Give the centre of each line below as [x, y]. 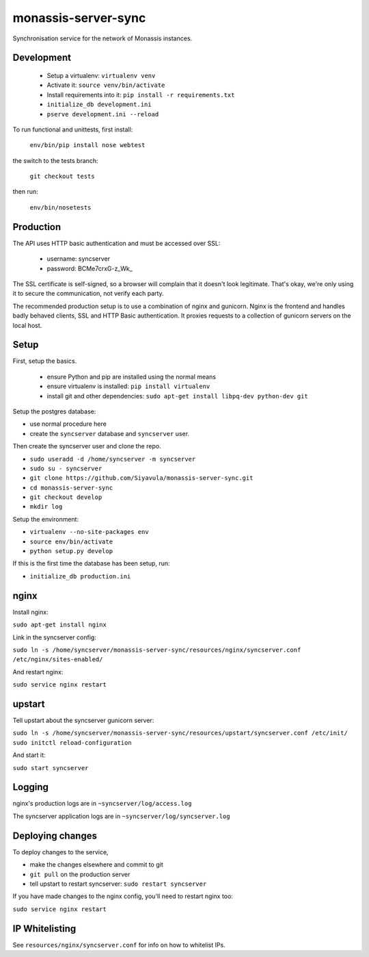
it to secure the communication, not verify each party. [88, 294]
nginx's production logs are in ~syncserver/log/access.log [102, 804]
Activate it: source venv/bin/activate [106, 85]
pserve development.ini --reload [103, 114]
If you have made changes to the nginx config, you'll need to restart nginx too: [123, 896]
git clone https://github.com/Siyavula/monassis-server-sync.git [141, 478]
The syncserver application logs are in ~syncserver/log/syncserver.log [121, 816]
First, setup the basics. [45, 361]
